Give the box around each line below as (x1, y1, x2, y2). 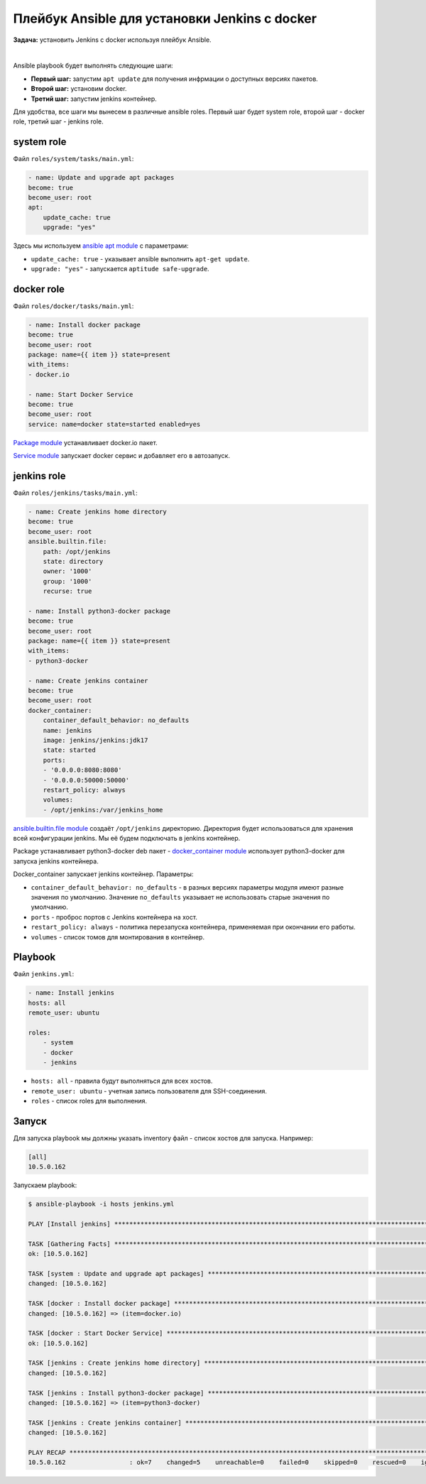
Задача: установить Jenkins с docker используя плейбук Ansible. (13, 36, 212, 44)
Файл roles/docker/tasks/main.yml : (13, 302, 134, 310)
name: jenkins (43, 726, 92, 734)
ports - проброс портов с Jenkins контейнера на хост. (31, 912, 198, 921)
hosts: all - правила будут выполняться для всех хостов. (31, 1076, 213, 1086)
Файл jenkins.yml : (13, 970, 75, 978)
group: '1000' (43, 577, 92, 585)
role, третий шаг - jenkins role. (13, 117, 104, 126)
